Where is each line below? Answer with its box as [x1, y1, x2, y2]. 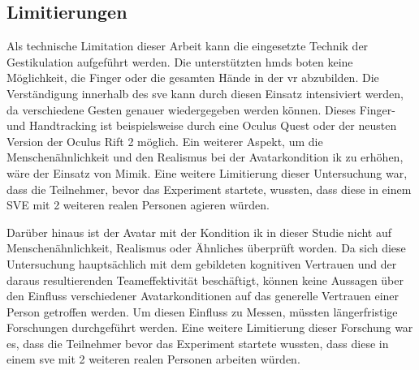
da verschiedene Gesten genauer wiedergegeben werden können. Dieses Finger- [6, 101, 395, 118]
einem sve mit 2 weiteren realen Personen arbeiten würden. [6, 351, 300, 368]
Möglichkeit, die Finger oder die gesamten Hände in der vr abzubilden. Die [6, 69, 379, 86]
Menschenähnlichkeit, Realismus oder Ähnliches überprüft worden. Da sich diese [6, 239, 406, 256]
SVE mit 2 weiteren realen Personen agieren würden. [6, 196, 270, 213]
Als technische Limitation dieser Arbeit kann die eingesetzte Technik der [6, 37, 369, 54]
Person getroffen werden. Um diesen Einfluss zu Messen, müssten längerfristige [6, 303, 398, 320]
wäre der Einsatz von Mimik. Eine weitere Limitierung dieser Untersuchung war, [6, 164, 408, 181]
